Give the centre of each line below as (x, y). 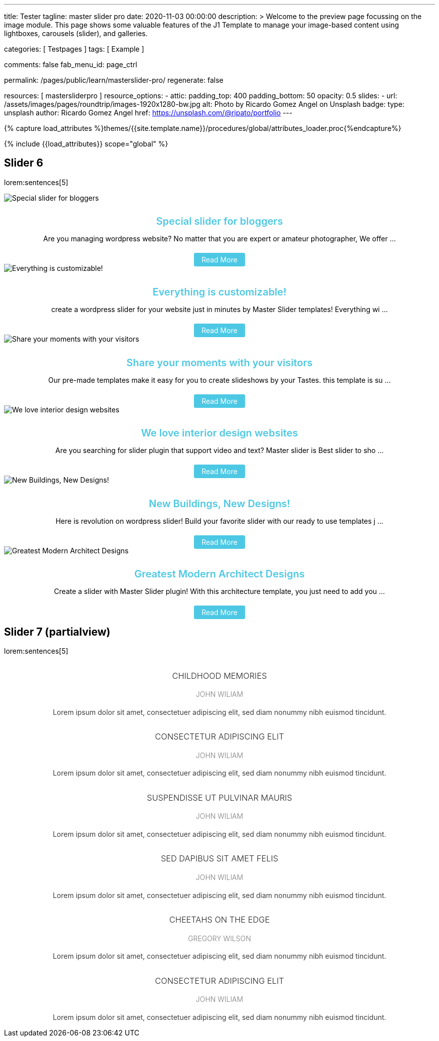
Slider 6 (24, 163)
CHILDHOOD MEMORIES (220, 676)
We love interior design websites (220, 433)
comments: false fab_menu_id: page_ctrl (71, 64)
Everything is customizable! (220, 292)
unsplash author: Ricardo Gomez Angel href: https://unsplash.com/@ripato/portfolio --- (148, 113)
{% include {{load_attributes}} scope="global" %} (86, 144)
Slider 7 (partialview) (57, 632)
